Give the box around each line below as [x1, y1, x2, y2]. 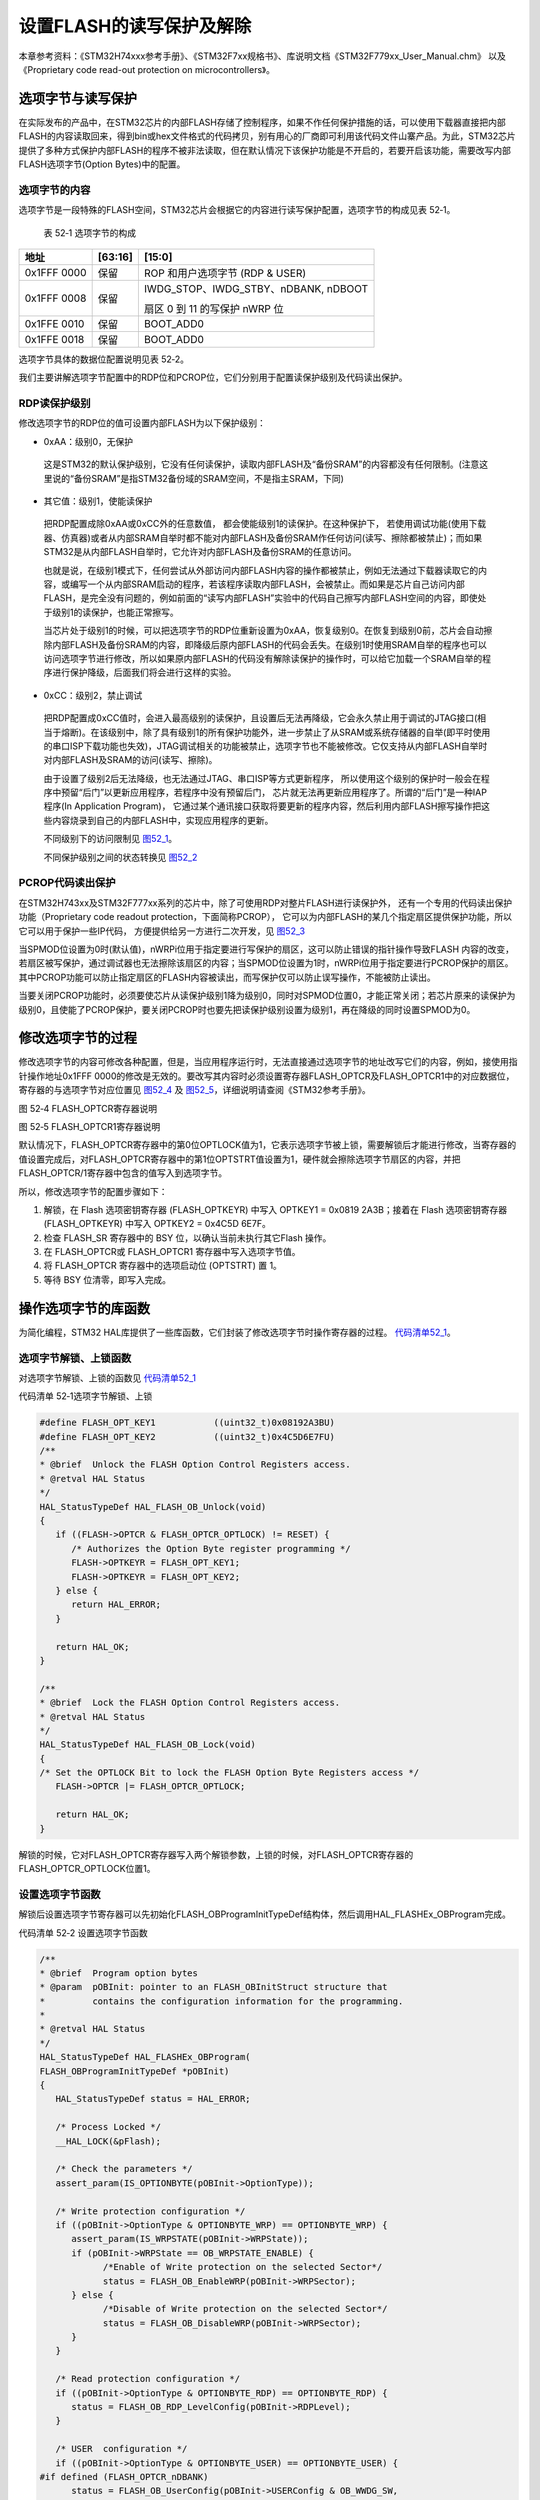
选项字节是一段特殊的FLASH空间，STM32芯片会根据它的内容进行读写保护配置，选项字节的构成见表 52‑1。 [18, 204, 456, 216]
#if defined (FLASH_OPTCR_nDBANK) [39, 2471, 209, 2482]
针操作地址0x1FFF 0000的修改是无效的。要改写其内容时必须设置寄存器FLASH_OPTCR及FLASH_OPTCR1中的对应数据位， [18, 1070, 515, 1082]
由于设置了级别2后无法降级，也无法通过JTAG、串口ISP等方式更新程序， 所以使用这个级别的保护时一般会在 [43, 772, 482, 784]
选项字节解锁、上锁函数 [18, 1351, 132, 1365]
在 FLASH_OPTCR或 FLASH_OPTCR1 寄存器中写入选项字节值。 [43, 1246, 301, 1258]
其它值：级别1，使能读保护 [43, 495, 153, 507]
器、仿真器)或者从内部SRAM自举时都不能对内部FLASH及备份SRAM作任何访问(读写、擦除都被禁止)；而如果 [43, 531, 483, 544]
